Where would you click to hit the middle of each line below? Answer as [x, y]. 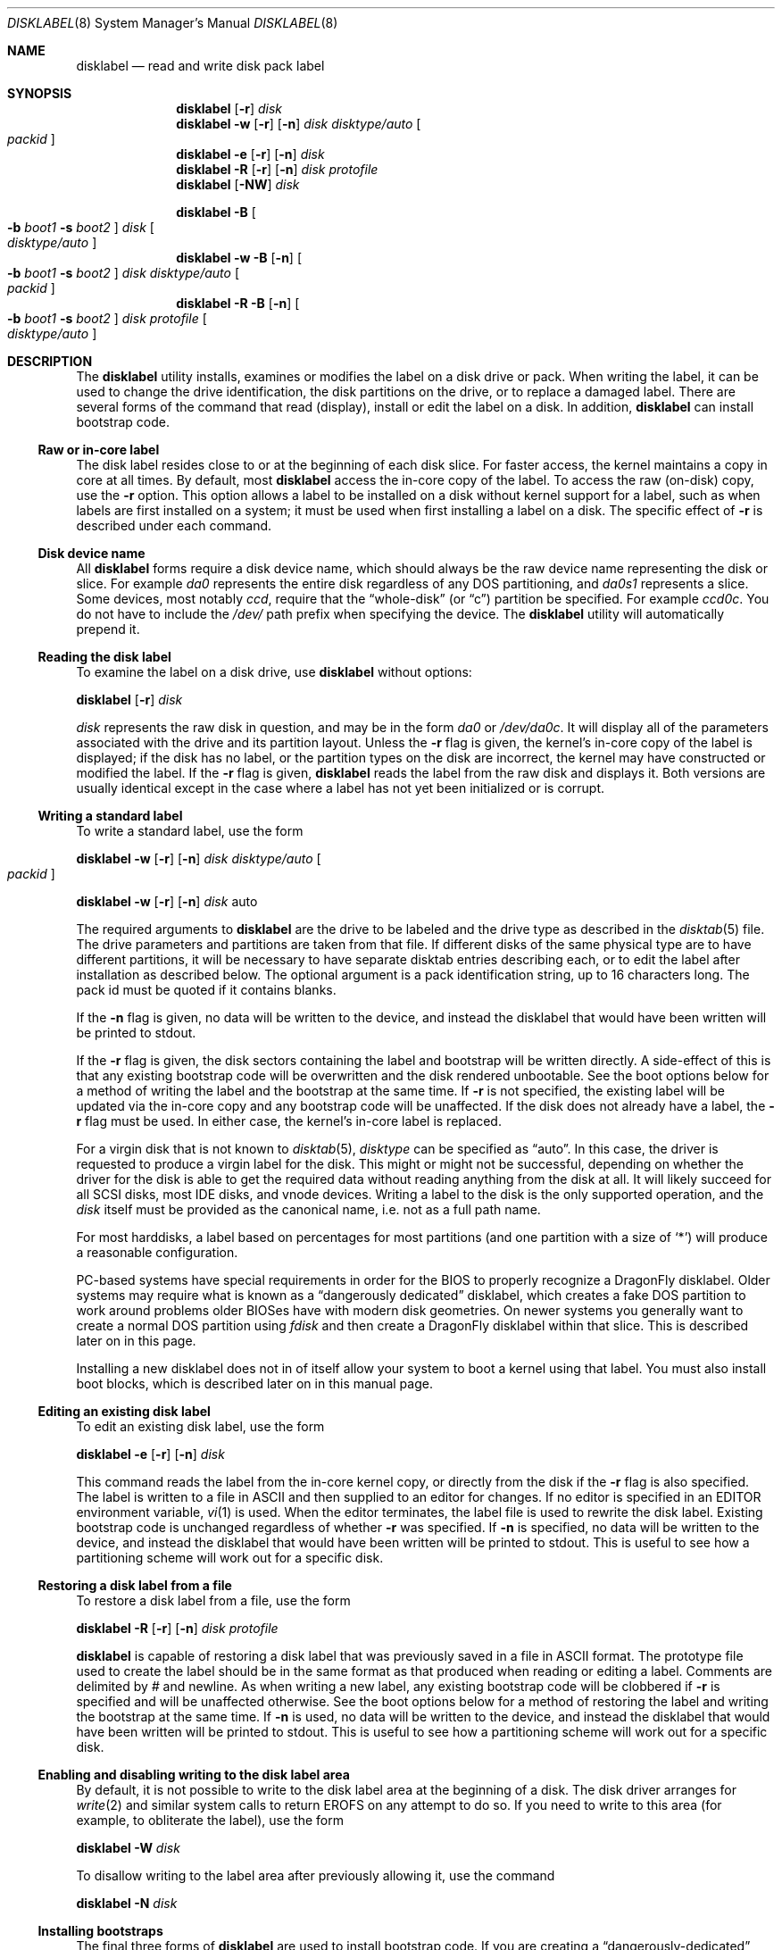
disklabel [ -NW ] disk [238, 184]
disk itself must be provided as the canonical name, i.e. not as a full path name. [308, 1209]
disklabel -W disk [128, 1848]
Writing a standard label [110, 816]
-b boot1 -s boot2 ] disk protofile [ [107, 318]
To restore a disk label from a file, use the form [213, 1600]
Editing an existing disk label [124, 1411]
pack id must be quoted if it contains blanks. [206, 990]
